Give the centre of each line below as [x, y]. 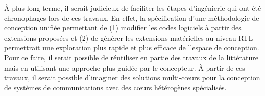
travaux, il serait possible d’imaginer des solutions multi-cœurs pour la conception [132, 77]
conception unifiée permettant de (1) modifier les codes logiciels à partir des [123, 28]
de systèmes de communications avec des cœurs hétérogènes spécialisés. [115, 87]
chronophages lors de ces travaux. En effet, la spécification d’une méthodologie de [132, 18]
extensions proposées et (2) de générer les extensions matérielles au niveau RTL [129, 37]
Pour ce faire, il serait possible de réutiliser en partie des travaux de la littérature [131, 57]
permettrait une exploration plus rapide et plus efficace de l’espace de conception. [132, 47]
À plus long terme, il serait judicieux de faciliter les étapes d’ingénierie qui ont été [133, 8]
